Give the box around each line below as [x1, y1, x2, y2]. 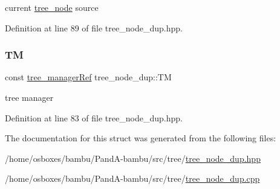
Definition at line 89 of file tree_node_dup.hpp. [5, 21, 183, 34]
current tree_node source [5, 1, 99, 13]
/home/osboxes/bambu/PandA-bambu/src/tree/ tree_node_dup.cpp [5, 172, 260, 185]
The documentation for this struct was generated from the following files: [5, 132, 276, 144]
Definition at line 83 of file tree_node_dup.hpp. [5, 111, 183, 124]
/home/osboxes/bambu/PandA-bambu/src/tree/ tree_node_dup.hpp [5, 152, 261, 164]
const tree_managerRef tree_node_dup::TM [5, 71, 172, 83]
